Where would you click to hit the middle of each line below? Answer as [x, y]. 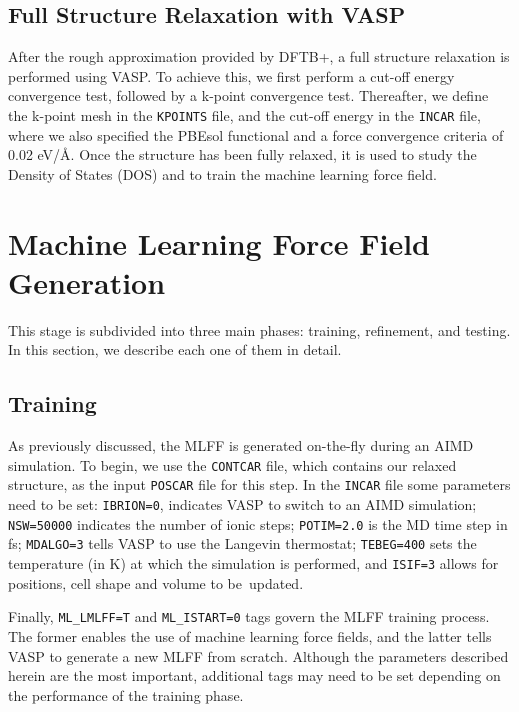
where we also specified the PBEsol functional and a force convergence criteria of [256, 134]
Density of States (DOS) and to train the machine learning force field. [222, 173]
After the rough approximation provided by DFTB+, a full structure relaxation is [259, 56]
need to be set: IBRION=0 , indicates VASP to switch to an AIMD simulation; [242, 504]
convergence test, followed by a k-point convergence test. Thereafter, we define [248, 95]
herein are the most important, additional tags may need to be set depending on [254, 675]
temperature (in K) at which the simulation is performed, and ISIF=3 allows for [253, 563]
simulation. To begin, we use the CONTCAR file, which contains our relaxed [232, 464]
